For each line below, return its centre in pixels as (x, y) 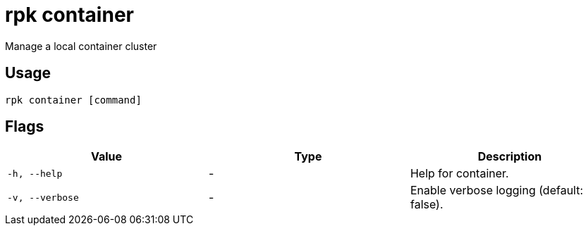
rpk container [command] (73, 100)
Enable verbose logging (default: (497, 191)
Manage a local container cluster (81, 46)
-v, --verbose (43, 197)
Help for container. (459, 174)
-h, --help (35, 173)
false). (427, 205)
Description (510, 157)
